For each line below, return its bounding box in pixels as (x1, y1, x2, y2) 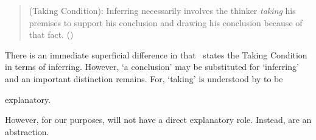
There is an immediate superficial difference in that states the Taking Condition (5, 48, 307, 61)
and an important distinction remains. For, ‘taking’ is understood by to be (5, 72, 283, 85)
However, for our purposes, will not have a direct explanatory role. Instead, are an (5, 113, 312, 126)
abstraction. (5, 125, 49, 138)
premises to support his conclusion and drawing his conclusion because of (29, 16, 303, 29)
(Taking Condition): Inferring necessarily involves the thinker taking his (29, 4, 296, 16)
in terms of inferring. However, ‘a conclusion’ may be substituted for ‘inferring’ (5, 60, 299, 73)
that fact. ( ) (29, 28, 74, 41)
